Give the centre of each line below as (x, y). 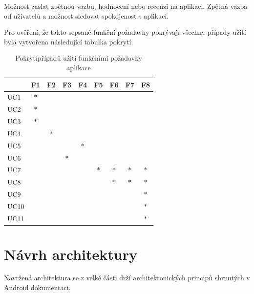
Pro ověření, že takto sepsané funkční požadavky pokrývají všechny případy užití (125, 32)
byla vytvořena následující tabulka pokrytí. (69, 41)
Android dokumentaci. (37, 287)
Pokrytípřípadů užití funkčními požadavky (79, 58)
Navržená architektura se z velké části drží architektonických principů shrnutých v (127, 278)
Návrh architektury (71, 254)
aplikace (79, 67)
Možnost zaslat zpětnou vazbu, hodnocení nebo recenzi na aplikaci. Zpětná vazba (126, 6)
